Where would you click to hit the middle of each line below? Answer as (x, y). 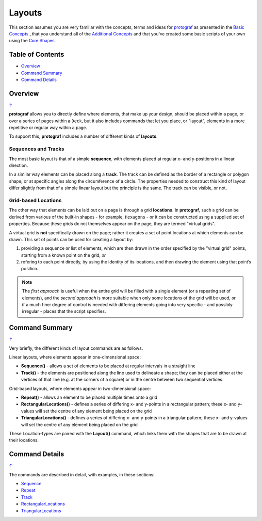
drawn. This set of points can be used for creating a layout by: (71, 239)
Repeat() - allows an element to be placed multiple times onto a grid (89, 397)
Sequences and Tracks (37, 149)
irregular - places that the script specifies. (64, 311)
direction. (18, 165)
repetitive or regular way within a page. (48, 128)
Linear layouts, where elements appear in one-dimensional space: (75, 357)
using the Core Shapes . (32, 41)
